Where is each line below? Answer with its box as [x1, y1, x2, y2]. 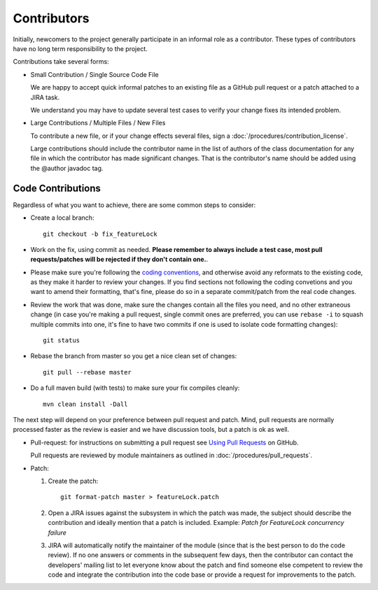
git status [43, 337, 80, 344]
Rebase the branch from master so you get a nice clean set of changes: [30, 352, 237, 360]
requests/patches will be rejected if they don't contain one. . [30, 255, 209, 264]
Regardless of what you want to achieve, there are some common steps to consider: [13, 200, 256, 209]
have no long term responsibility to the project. [13, 44, 148, 52]
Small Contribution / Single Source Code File [30, 70, 159, 78]
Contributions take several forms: [13, 57, 109, 66]
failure [48, 528, 66, 537]
